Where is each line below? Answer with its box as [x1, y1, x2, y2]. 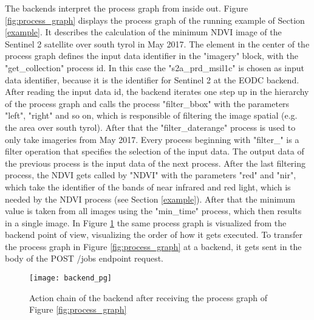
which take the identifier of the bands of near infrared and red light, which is [5, 180, 291, 193]
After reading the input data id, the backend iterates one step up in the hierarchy [5, 85, 309, 98]
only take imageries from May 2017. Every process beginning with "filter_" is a [5, 133, 299, 145]
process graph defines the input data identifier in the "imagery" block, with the [5, 49, 298, 62]
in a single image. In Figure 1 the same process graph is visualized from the [5, 216, 287, 229]
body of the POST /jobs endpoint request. [5, 252, 163, 265]
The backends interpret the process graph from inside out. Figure [5, 2, 248, 14]
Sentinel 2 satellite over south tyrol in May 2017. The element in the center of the [5, 37, 310, 50]
